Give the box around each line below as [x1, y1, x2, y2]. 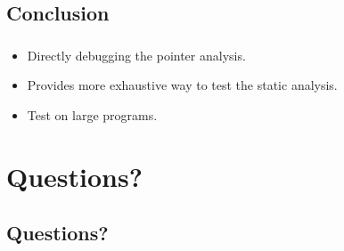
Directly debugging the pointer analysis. [27, 45, 246, 64]
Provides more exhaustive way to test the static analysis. [27, 76, 338, 94]
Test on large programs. [27, 105, 158, 124]
